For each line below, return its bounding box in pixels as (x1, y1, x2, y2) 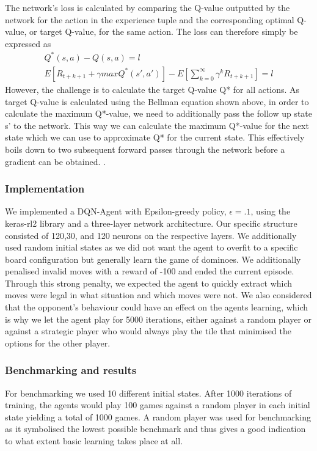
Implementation (5, 181, 85, 196)
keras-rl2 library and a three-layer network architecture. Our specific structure (5, 216, 297, 229)
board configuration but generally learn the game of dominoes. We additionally (5, 252, 301, 265)
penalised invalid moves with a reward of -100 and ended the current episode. (5, 265, 294, 277)
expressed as (5, 37, 51, 50)
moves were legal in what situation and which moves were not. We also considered (5, 288, 312, 301)
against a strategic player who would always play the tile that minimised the (5, 324, 291, 337)
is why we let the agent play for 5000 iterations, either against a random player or (5, 312, 312, 325)
